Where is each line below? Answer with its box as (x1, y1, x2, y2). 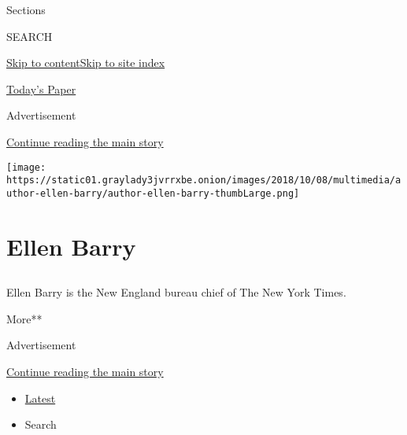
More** (6, 310, 43, 326)
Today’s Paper (6, 80, 76, 97)
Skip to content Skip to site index (6, 54, 165, 71)
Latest (24, 389, 56, 406)
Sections (6, 2, 46, 17)
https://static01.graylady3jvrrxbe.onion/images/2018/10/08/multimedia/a (6, 175, 401, 186)
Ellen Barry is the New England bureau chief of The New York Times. (6, 284, 346, 300)
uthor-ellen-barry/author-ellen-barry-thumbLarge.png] (6, 187, 300, 199)
